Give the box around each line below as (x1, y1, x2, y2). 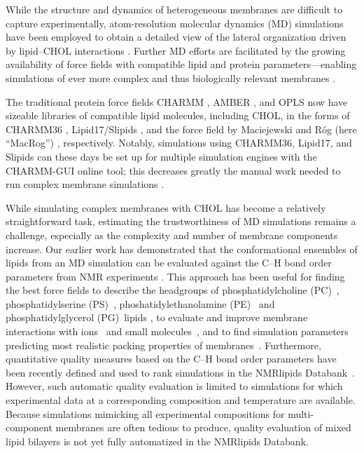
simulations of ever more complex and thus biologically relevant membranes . (6, 70, 336, 85)
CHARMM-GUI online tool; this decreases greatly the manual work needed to (6, 163, 341, 177)
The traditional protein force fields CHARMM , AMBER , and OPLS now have (6, 94, 348, 109)
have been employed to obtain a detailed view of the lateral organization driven (6, 29, 346, 44)
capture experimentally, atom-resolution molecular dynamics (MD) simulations (6, 15, 344, 30)
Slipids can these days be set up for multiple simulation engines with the (6, 149, 317, 163)
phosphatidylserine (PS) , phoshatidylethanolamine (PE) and (6, 296, 275, 311)
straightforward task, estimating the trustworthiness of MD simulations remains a (6, 214, 356, 229)
